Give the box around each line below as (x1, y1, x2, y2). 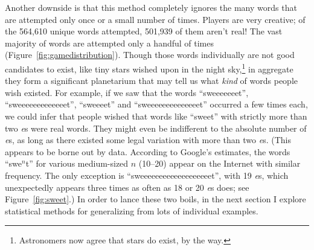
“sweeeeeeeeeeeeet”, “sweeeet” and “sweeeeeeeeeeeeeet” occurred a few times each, (5, 98, 308, 111)
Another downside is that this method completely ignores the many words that (5, 1, 297, 13)
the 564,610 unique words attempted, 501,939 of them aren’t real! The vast (5, 25, 283, 37)
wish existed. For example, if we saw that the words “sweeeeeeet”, (5, 86, 249, 98)
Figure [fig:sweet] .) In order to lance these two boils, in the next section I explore (5, 193, 306, 205)
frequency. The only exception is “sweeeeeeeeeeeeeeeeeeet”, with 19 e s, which (5, 168, 289, 181)
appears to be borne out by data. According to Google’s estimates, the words (5, 145, 290, 158)
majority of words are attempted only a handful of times (5, 36, 214, 49)
